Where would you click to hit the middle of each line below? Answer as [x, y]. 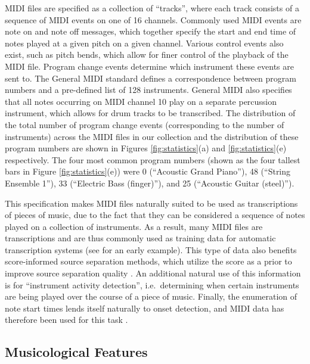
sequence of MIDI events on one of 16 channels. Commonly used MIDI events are [153, 19]
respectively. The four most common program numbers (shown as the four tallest [153, 159]
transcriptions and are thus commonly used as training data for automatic [140, 238]
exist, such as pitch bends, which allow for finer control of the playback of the [147, 55]
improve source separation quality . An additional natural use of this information [153, 273]
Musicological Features [76, 352]
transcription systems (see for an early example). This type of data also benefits [151, 249]
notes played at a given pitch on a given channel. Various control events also [144, 43]
